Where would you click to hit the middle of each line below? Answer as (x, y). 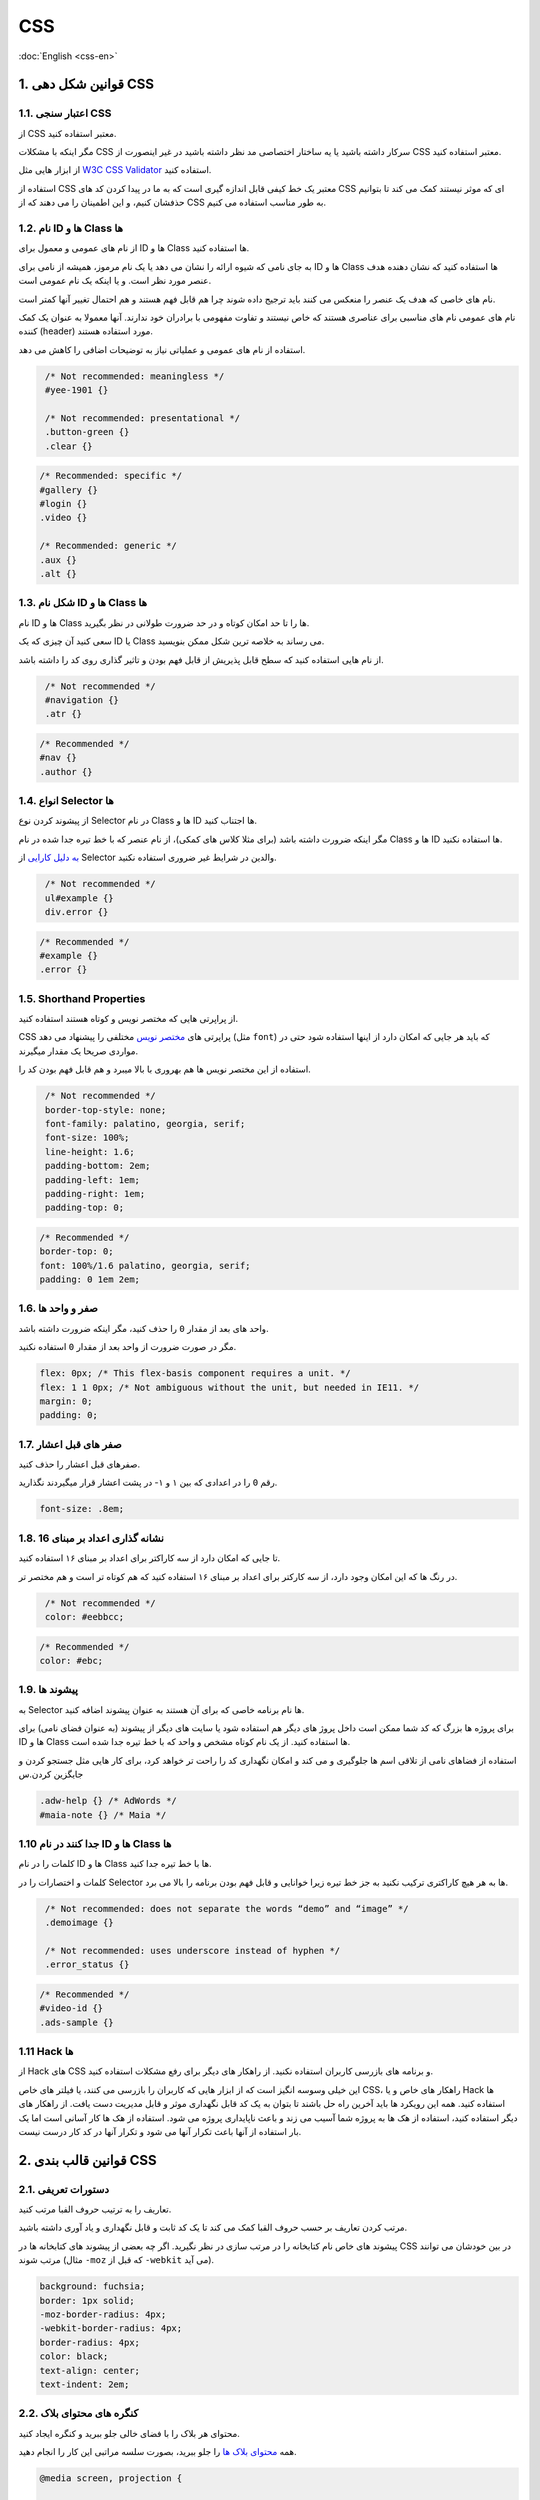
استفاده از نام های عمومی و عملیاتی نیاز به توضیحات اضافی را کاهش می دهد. (162, 349)
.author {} (66, 771)
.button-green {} (87, 432)
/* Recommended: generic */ (108, 546)
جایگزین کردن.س (51, 1774)
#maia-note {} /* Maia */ (103, 1814)
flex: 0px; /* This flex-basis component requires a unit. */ (195, 1373)
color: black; (74, 2356)
